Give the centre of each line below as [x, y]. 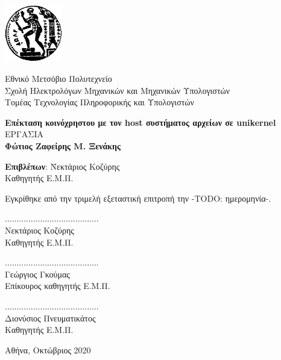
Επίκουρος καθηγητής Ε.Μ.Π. [58, 286]
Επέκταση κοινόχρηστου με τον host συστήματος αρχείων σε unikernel [140, 122]
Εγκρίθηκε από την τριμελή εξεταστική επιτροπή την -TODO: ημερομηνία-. [138, 198]
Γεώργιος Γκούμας [37, 274]
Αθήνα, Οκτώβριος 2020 [48, 349]
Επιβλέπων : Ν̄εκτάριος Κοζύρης [62, 166]
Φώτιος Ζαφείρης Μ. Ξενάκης [63, 146]
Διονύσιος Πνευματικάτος [50, 318]
